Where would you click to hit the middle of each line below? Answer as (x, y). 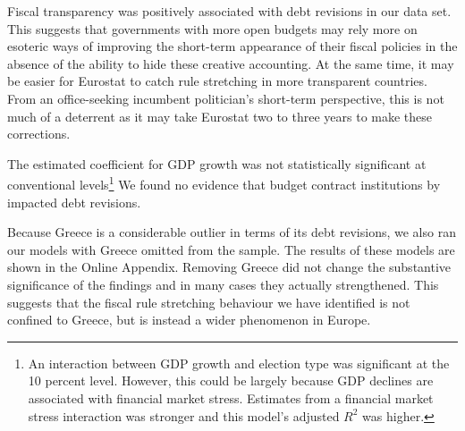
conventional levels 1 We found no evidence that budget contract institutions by (224, 183)
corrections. (39, 134)
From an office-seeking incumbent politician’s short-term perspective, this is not (226, 98)
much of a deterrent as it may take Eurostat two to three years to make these (220, 116)
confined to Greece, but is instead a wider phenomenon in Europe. (189, 320)
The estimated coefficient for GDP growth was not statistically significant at (217, 163)
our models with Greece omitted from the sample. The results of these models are (231, 249)
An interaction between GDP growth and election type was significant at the (239, 363)
